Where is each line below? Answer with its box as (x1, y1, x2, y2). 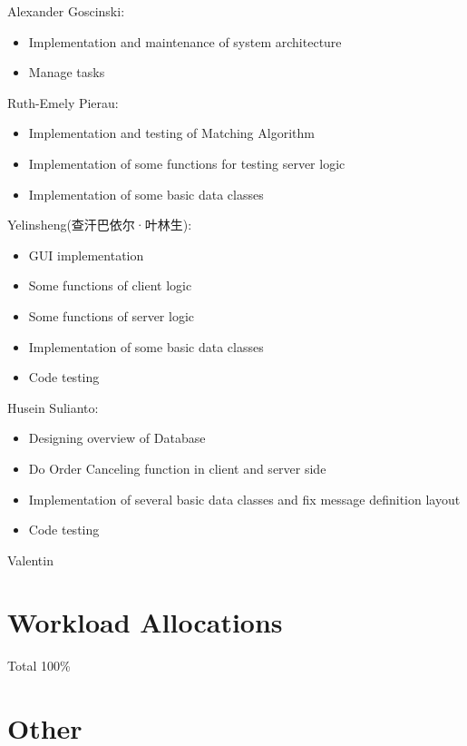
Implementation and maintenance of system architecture (28, 32, 342, 51)
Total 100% (7, 656, 71, 675)
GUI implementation (28, 245, 144, 264)
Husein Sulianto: (7, 398, 99, 417)
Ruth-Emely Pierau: (7, 93, 119, 112)
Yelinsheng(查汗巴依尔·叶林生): (7, 215, 192, 234)
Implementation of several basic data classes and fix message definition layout (28, 489, 461, 508)
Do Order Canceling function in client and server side (28, 458, 326, 477)
